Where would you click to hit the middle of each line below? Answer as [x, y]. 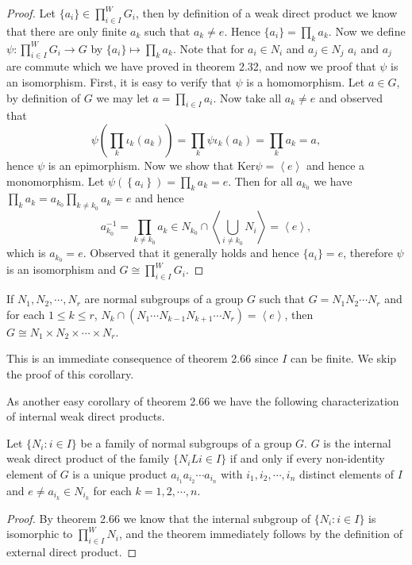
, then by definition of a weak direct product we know [266, 13]
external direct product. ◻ [72, 552]
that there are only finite [67, 31]
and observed [351, 97]
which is [26, 253]
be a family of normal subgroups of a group [186, 442]
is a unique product [120, 473]
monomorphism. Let [56, 181]
